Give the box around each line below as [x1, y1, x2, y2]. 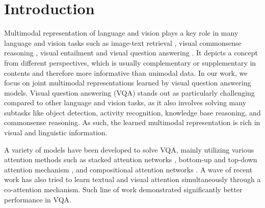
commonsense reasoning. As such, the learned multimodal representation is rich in [4, 117, 260, 128]
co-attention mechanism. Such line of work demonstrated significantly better [4, 184, 243, 195]
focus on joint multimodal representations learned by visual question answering [4, 77, 251, 88]
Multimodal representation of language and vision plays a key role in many [4, 27, 238, 38]
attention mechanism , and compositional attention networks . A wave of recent [4, 164, 253, 174]
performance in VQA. [4, 194, 71, 204]
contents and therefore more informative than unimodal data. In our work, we [4, 67, 248, 78]
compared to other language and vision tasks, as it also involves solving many [4, 97, 247, 108]
